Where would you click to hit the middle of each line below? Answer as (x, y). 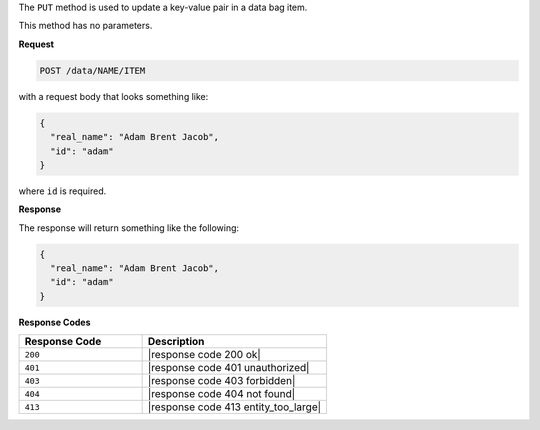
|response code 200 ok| (204, 355)
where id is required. (62, 191)
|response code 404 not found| (221, 394)
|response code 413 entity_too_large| (234, 407)
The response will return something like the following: (129, 227)
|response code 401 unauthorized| (228, 368)
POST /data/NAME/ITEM (92, 70)
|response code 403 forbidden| (221, 381)
